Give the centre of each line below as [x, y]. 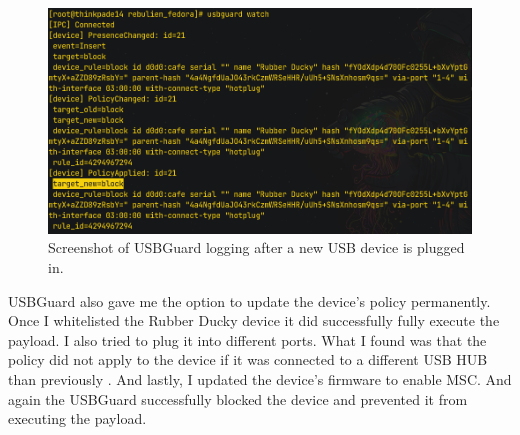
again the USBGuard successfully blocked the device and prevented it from [238, 398]
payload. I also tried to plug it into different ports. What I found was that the [247, 339]
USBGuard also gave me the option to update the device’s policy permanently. [249, 300]
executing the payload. [77, 418]
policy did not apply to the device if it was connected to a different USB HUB [248, 359]
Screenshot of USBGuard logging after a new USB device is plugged [256, 247]
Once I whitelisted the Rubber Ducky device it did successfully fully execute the [254, 320]
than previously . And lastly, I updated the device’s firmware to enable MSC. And [260, 379]
